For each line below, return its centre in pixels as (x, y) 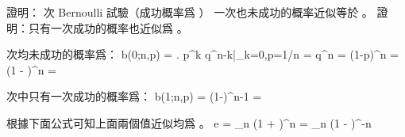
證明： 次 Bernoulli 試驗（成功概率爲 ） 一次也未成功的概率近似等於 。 (190, 12)
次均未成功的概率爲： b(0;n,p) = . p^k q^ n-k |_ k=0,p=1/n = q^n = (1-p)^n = (203, 54)
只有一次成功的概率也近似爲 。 (108, 27)
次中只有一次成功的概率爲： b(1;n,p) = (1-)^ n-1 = (134, 96)
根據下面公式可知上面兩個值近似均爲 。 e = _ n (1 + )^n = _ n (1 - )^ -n (189, 122)
